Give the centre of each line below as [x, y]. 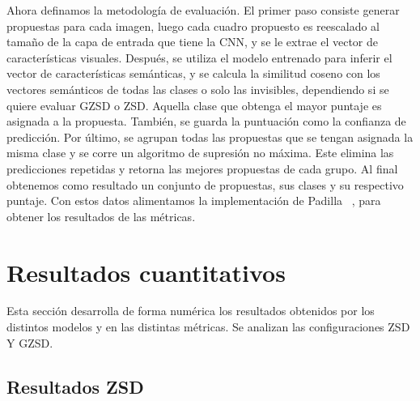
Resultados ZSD [75, 386]
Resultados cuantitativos [146, 272]
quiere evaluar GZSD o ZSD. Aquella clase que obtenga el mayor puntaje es [194, 105]
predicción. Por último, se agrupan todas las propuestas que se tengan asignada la [210, 137]
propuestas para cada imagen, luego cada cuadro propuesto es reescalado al [193, 26]
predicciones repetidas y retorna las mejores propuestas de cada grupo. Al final [202, 168]
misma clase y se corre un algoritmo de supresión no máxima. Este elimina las [200, 153]
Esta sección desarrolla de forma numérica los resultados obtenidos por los [191, 311]
